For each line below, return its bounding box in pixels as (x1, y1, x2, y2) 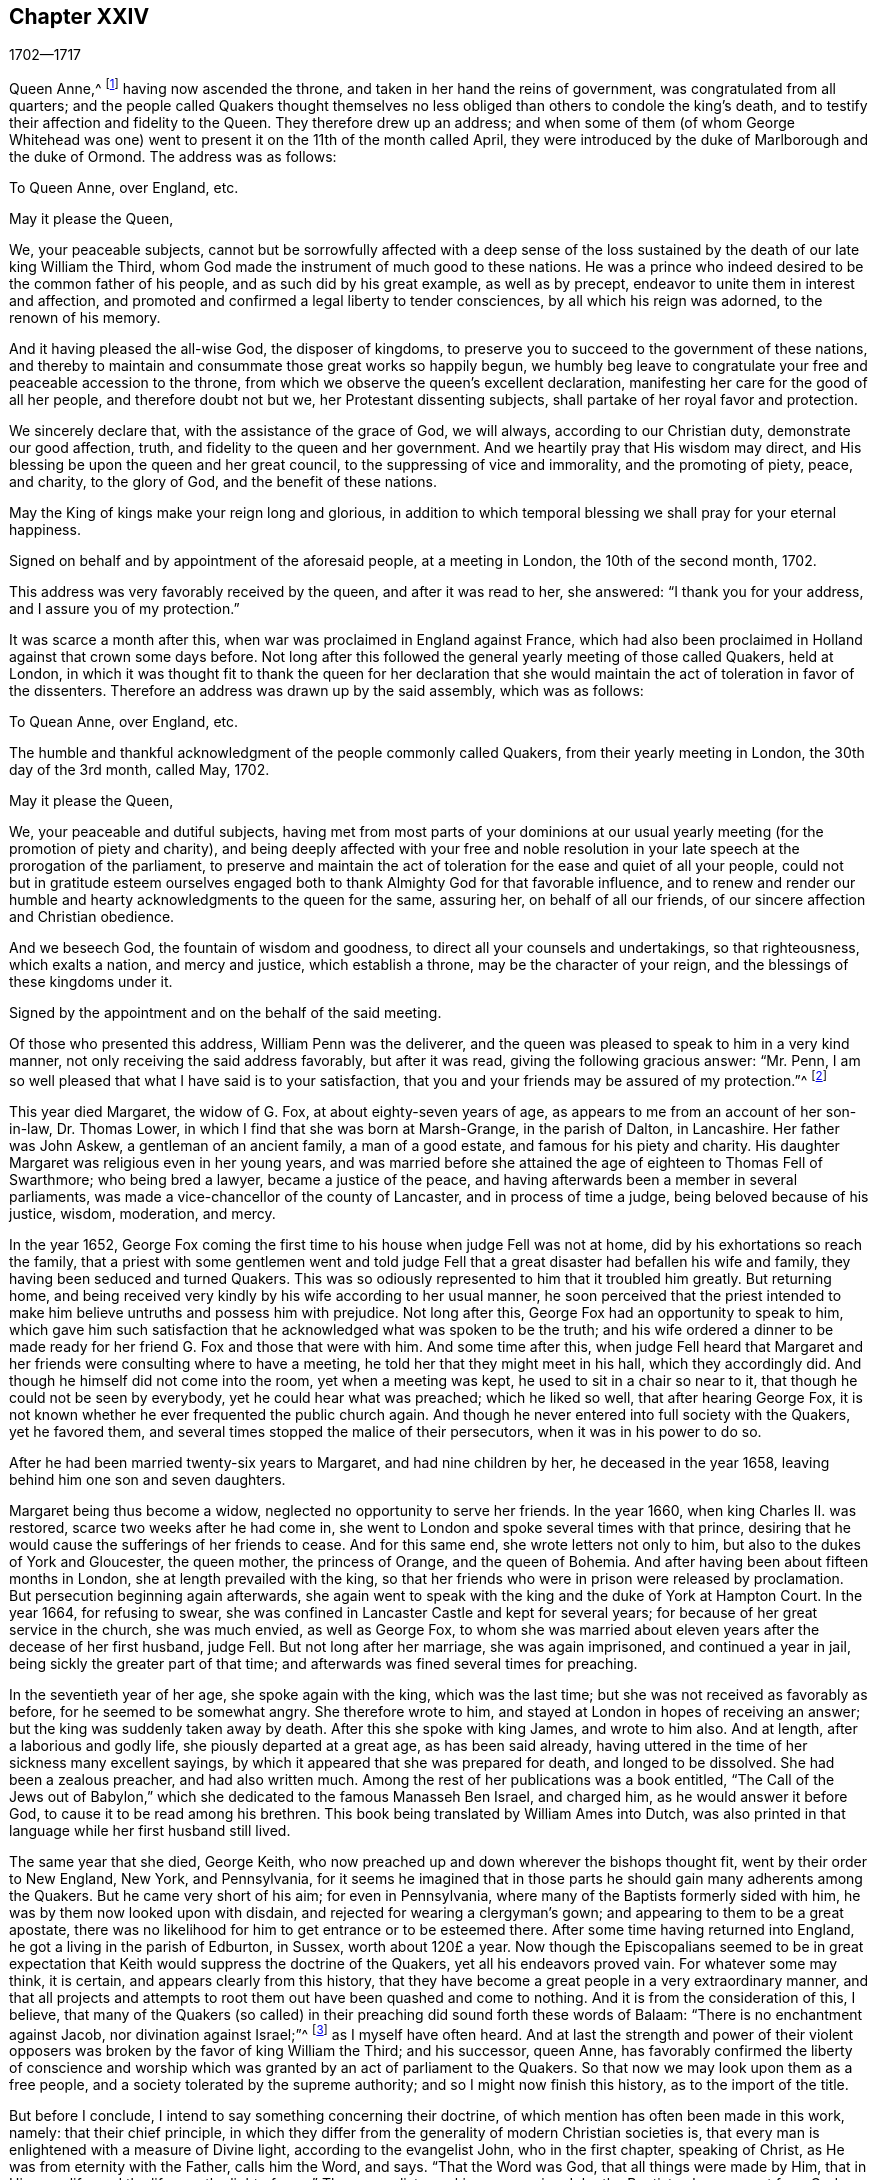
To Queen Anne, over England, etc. (9, 179, 239, 197)
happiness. (9, 521, 81, 539)
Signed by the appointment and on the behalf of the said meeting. (9, 1004, 442, 1022)
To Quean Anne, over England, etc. (9, 713, 239, 731)
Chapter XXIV (9, 4, 150, 29)
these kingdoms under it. (9, 973, 173, 991)
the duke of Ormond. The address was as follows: (9, 148, 337, 166)
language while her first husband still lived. (9, 1821, 291, 1839)
